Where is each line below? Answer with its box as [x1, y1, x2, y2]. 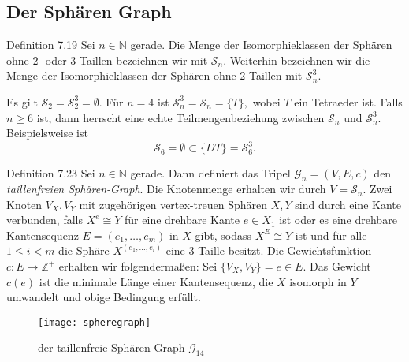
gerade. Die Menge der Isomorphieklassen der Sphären [130, 36, 392, 53]
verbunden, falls [6, 211, 83, 228]
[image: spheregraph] [38, 316, 151, 328]
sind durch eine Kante [295, 196, 401, 212]
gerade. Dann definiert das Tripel [130, 165, 291, 181]
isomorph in [289, 273, 347, 289]
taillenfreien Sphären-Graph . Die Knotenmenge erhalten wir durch [6, 181, 326, 197]
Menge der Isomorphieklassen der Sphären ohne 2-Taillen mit [6, 67, 303, 84]
